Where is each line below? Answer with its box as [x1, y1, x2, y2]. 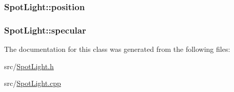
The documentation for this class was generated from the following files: [4, 44, 230, 54]
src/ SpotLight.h [4, 60, 54, 71]
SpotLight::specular [4, 23, 86, 36]
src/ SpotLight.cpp [4, 78, 61, 88]
